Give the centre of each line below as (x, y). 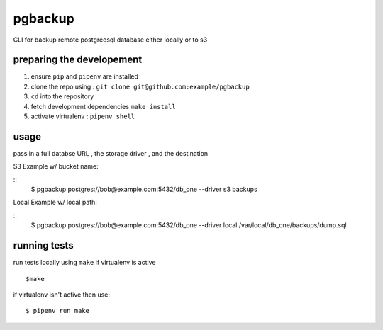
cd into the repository (62, 96)
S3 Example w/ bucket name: (56, 166)
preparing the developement (78, 60)
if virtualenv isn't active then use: (61, 295)
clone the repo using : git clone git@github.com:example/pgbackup (140, 86)
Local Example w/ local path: (55, 203)
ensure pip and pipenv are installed (84, 76)
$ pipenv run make (58, 311)
